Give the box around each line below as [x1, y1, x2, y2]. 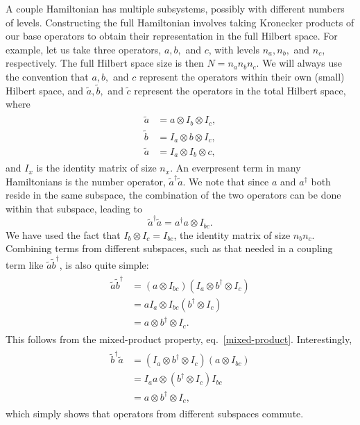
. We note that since [182, 174, 269, 188]
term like [6, 257, 44, 272]
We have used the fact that [6, 227, 121, 242]
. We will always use [256, 56, 343, 70]
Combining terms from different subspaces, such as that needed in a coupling [6, 241, 333, 256]
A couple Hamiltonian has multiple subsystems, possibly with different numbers [6, 1, 345, 15]
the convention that [6, 69, 89, 83]
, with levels [208, 42, 259, 56]
